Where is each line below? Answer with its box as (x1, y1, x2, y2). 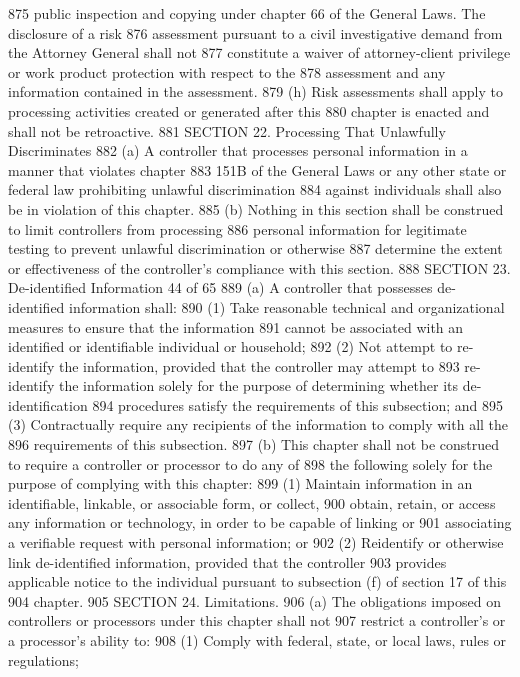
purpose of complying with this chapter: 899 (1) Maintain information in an (8, 473, 473, 494)
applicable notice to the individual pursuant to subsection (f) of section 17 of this (8, 571, 507, 592)
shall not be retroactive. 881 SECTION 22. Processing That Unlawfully (8, 120, 446, 141)
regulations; (8, 649, 79, 670)
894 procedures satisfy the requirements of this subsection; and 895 (92, 394, 503, 415)
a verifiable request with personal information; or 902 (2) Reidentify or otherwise (8, 532, 504, 553)
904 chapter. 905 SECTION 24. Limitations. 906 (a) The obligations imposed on (8, 590, 501, 611)
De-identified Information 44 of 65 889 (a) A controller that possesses (8, 277, 433, 298)
